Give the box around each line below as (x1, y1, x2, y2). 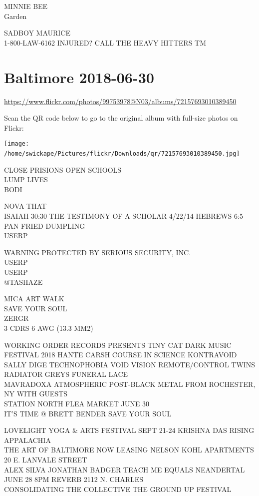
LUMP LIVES (4, 174, 48, 185)
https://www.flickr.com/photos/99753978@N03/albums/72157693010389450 (4, 96, 237, 106)
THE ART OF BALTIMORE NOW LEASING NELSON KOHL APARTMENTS (4, 444, 254, 455)
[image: (4, 140, 29, 148)
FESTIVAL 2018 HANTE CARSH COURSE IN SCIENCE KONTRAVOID (4, 349, 237, 360)
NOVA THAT (4, 201, 47, 211)
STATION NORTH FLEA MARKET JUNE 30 (4, 398, 149, 409)
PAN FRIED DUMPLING (4, 220, 85, 231)
